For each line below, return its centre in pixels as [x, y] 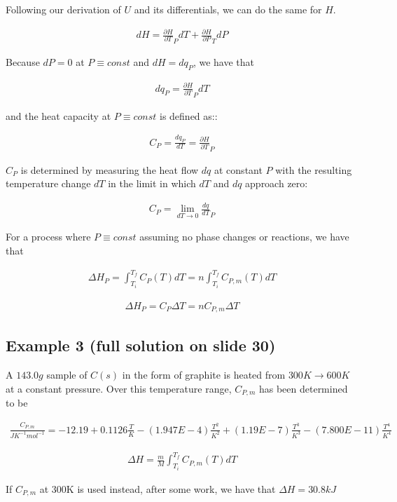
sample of [67, 375]
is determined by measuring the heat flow [110, 169]
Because [23, 62]
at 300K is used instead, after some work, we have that [158, 488]
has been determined [303, 388]
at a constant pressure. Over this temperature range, [119, 388]
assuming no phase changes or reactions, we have [244, 237]
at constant [238, 169]
